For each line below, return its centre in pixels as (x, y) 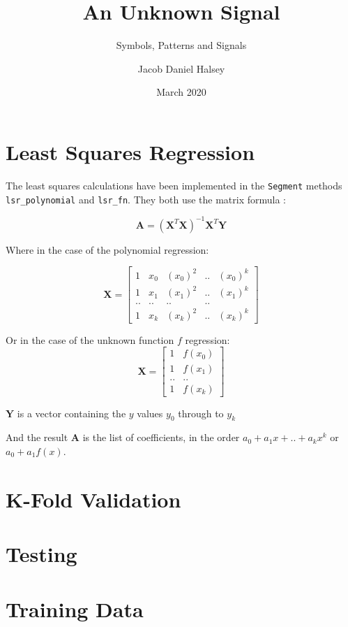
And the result (37, 437)
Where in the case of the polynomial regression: (107, 249)
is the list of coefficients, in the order (161, 437)
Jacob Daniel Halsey (181, 68)
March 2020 (181, 92)
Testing (41, 554)
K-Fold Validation (93, 499)
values (150, 413)
